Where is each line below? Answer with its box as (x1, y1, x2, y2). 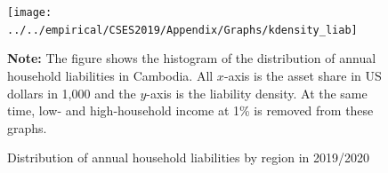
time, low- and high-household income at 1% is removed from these (7, 101, 374, 120)
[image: (7, 6, 53, 19)
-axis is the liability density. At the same (146, 83, 368, 102)
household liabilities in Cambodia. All (7, 66, 214, 84)
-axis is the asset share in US (223, 66, 382, 84)
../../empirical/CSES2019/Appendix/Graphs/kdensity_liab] (7, 23, 358, 36)
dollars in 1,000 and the (7, 83, 136, 102)
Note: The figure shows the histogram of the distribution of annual (7, 49, 376, 67)
